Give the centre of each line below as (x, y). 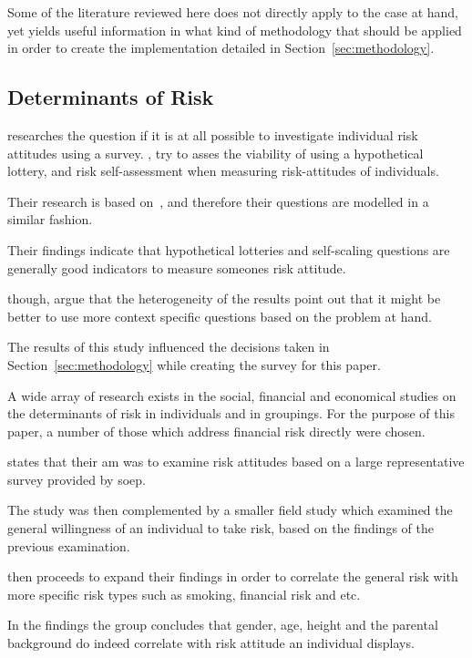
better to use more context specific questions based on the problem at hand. (220, 316)
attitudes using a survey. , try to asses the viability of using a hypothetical (215, 153)
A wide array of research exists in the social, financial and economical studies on (232, 395)
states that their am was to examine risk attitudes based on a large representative (236, 462)
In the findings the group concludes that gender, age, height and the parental (223, 625)
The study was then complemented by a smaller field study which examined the (230, 510)
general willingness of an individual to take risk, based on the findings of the (221, 528)
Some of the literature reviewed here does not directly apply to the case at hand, (233, 12)
